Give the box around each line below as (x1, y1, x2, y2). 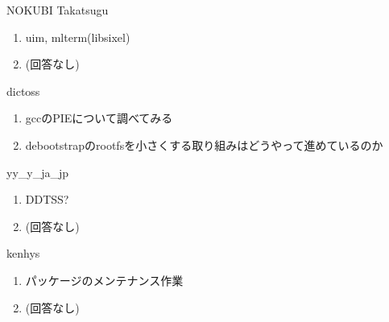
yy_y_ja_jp (6, 163, 69, 180)
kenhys (6, 245, 40, 262)
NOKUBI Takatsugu (6, 2, 109, 18)
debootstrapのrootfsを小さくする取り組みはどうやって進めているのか (25, 136, 383, 153)
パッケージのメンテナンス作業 (25, 271, 184, 288)
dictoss (6, 82, 40, 99)
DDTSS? (25, 191, 69, 208)
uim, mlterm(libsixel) (25, 28, 130, 45)
